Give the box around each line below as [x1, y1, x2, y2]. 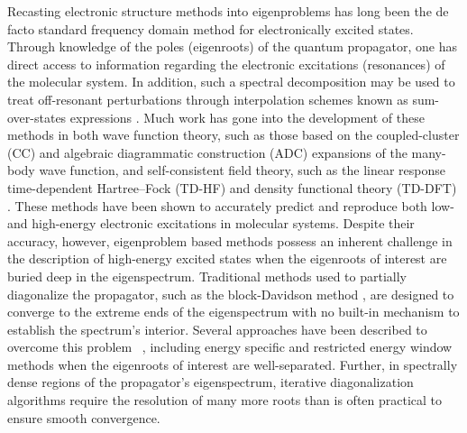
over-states [7, 107, 67, 126]
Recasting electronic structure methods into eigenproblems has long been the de [7, 2, 449, 20]
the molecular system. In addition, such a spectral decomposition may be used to [7, 72, 455, 91]
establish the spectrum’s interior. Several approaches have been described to [7, 319, 427, 338]
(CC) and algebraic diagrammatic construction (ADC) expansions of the [7, 143, 407, 161]
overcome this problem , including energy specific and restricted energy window [7, 337, 453, 356]
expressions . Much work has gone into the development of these [69, 107, 425, 126]
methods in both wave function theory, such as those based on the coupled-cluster [7, 125, 460, 144]
